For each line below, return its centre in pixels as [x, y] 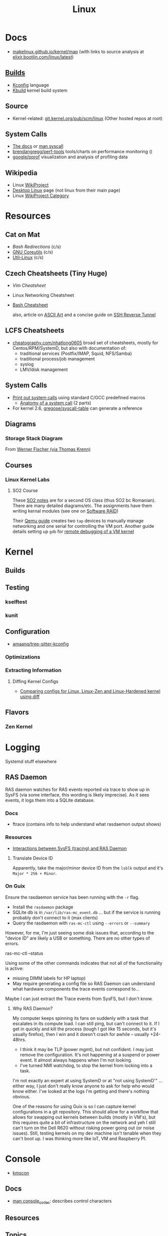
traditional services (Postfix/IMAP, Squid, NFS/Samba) [76, 353]
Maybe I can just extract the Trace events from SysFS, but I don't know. [79, 999]
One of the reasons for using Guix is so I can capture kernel [74, 1106]
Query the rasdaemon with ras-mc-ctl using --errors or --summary [81, 923]
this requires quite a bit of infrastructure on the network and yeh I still [84, 1122]
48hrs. [19, 1039]
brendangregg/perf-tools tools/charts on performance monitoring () [82, 152]
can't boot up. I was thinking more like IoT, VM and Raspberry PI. [79, 1138]
